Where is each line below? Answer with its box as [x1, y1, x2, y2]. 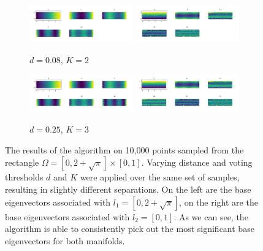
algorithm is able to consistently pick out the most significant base [5, 222, 254, 235]
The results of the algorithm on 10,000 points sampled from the [5, 143, 244, 156]
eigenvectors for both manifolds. [5, 234, 125, 247]
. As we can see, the [173, 210, 248, 223]
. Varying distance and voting [141, 156, 253, 169]
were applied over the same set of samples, [80, 171, 240, 183]
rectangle [5, 156, 39, 169]
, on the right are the [179, 195, 258, 208]
